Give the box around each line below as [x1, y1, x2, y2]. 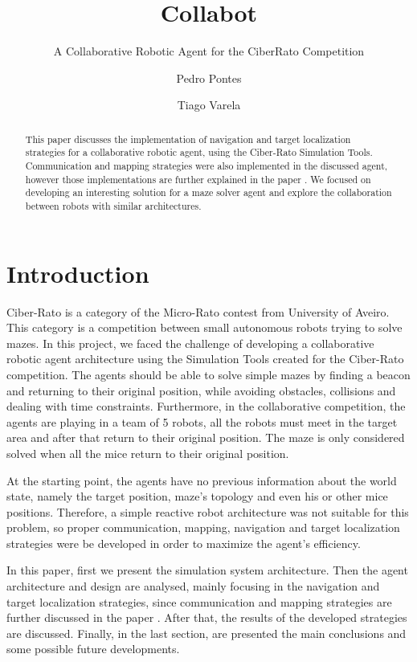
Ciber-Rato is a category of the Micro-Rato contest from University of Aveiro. [6, 303, 390, 320]
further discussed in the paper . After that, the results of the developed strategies [6, 609, 407, 626]
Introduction [6, 256, 149, 289]
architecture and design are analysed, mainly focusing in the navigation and [6, 578, 380, 595]
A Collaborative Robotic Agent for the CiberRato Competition [53, 43, 365, 59]
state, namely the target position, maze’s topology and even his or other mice [6, 488, 388, 505]
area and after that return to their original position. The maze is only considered [6, 429, 405, 446]
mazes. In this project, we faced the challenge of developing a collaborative [6, 334, 374, 351]
